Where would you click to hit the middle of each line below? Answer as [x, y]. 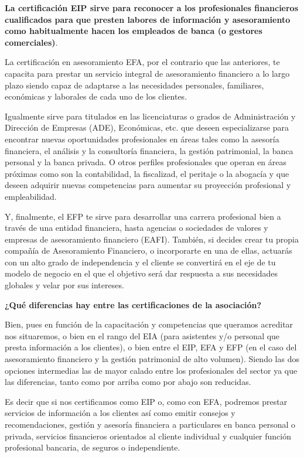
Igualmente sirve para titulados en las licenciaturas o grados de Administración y [150, 116]
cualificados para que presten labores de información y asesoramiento [148, 19]
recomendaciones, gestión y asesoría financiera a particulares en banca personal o [150, 424]
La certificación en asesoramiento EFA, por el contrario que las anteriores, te [142, 62]
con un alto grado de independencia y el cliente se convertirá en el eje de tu [140, 262]
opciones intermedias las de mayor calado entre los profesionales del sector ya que [151, 370]
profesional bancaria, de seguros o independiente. [93, 447]
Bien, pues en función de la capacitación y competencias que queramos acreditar [149, 324]
